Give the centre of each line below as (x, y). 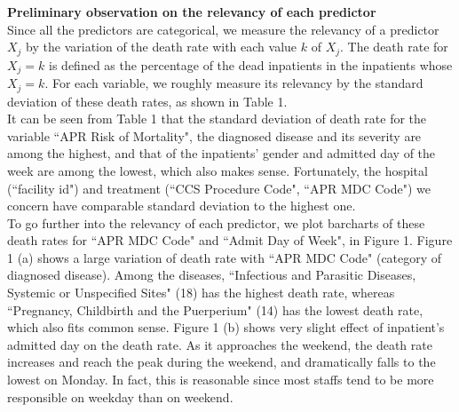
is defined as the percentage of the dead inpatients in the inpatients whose (251, 64)
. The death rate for (394, 47)
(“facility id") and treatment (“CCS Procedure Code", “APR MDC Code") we (219, 188)
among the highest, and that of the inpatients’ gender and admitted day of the (222, 153)
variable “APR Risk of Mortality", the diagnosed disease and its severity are (214, 135)
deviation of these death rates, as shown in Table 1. (147, 101)
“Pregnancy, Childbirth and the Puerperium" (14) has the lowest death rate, (215, 309)
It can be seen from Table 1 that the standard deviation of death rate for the (217, 119)
